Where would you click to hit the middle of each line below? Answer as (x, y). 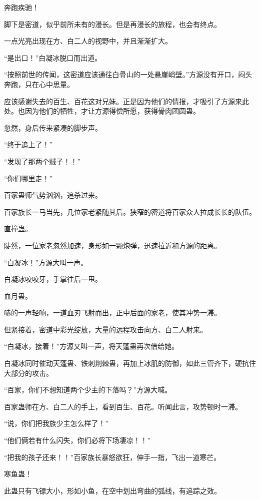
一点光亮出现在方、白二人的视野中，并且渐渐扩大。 (88, 41)
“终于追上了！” (28, 144)
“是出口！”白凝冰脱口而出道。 (53, 57)
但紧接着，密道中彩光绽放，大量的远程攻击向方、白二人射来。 (105, 329)
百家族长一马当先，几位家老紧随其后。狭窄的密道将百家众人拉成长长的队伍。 (130, 211)
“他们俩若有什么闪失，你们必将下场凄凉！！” (77, 440)
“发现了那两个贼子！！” (42, 161)
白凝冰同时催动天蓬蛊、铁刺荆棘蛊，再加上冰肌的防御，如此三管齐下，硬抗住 (130, 363)
